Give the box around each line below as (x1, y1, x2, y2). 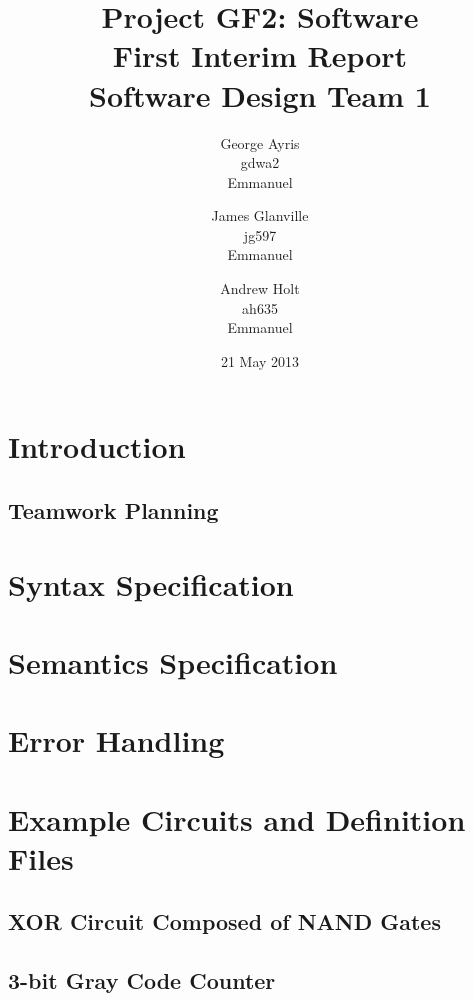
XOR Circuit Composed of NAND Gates (8, 906, 441, 937)
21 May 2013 (220, 350, 300, 371)
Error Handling (8, 720, 225, 761)
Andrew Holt (220, 278, 300, 299)
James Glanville (211, 205, 309, 226)
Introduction (8, 426, 186, 467)
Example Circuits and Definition (8, 798, 466, 839)
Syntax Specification (8, 563, 294, 604)
